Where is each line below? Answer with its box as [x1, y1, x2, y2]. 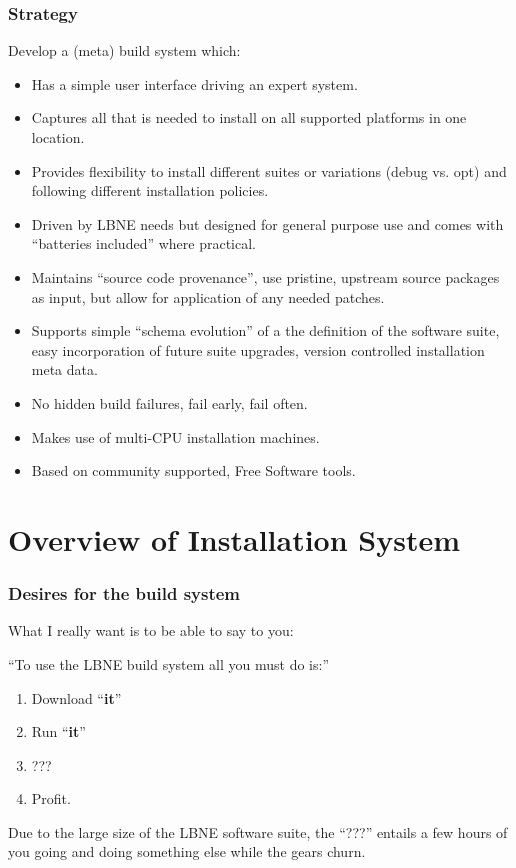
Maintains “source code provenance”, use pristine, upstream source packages [31, 266, 500, 287]
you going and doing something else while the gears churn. [8, 841, 366, 862]
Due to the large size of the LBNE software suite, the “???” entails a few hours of [8, 821, 508, 842]
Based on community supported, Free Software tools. [31, 460, 356, 481]
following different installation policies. [31, 180, 269, 201]
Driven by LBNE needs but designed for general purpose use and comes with [31, 213, 504, 234]
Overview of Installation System [8, 518, 461, 559]
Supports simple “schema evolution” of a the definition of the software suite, [31, 320, 500, 341]
